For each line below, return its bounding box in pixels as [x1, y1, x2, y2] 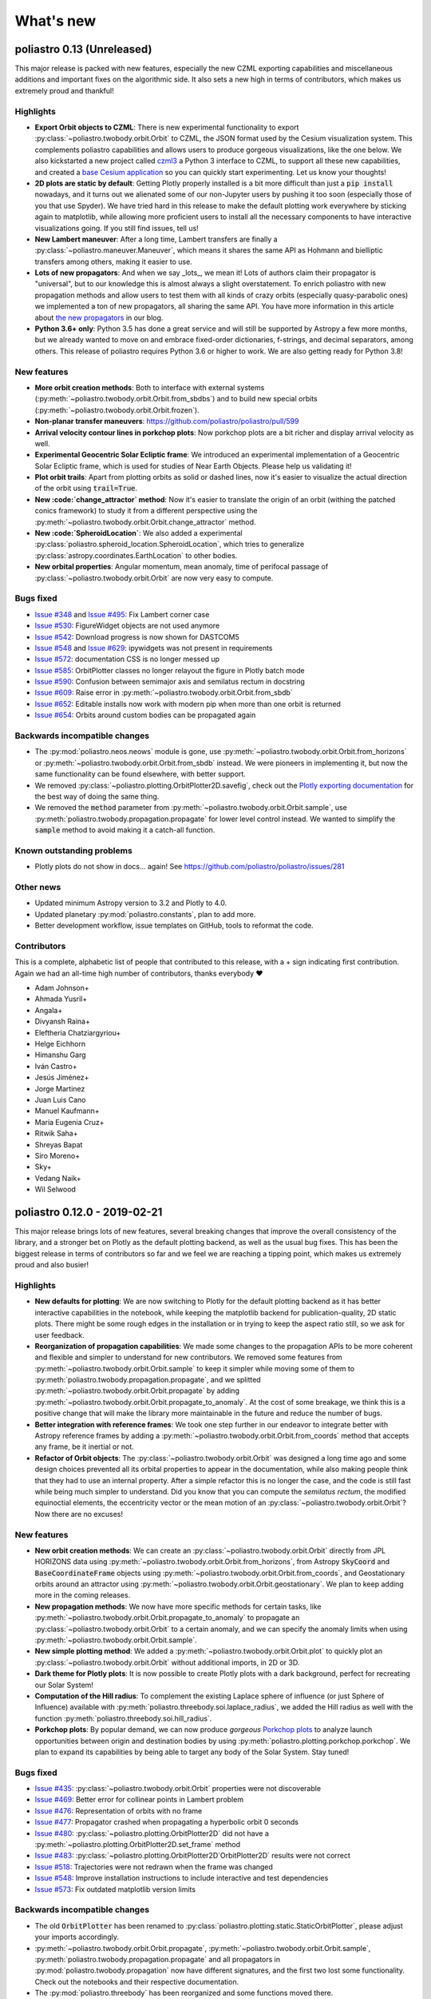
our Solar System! [34, 1680, 93, 1690]
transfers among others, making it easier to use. [34, 257, 193, 266]
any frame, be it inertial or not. [34, 1442, 135, 1451]
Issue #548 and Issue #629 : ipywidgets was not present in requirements [34, 643, 273, 652]
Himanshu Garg [34, 1050, 87, 1059]
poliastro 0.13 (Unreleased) [14, 42, 152, 56]
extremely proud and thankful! [14, 86, 115, 95]
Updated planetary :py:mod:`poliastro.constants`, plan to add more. [34, 909, 256, 919]
